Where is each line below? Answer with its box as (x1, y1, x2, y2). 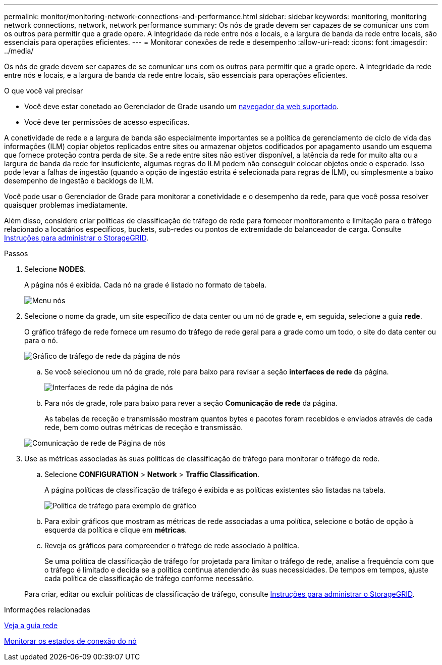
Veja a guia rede (4, 621, 58, 630)
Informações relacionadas (4, 605, 90, 614)
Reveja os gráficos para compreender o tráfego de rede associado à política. (44, 541, 299, 550)
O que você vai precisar (4, 86, 83, 95)
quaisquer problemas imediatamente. (4, 201, 128, 209)
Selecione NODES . (24, 265, 86, 273)
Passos (4, 249, 28, 258)
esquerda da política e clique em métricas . (44, 526, 187, 534)
